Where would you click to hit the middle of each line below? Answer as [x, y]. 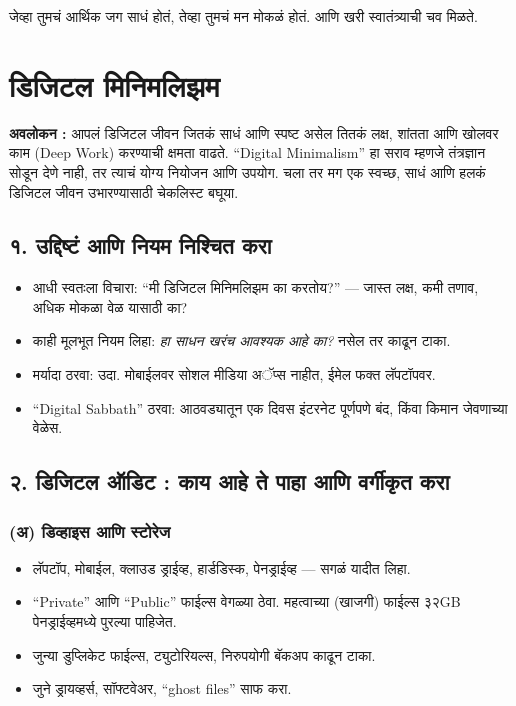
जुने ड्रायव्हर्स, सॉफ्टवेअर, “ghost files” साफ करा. [162, 688]
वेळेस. [47, 427]
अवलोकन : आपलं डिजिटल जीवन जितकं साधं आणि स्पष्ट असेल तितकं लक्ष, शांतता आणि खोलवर [254, 132]
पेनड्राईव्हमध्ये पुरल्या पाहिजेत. [104, 621]
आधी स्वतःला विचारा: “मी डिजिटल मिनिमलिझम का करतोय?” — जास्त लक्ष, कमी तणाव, [255, 287]
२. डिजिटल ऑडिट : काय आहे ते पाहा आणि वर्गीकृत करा [229, 481]
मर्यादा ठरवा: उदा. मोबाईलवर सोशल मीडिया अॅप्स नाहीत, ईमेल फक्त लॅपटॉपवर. [234, 374]
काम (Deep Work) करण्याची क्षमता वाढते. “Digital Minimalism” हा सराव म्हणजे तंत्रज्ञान [247, 152]
